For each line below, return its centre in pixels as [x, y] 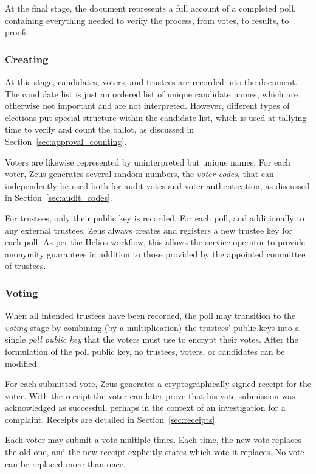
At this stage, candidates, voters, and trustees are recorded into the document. [151, 82]
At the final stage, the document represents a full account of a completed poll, [151, 8]
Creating [27, 59]
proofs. [18, 32]
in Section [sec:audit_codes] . [59, 197]
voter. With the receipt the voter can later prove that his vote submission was [150, 395]
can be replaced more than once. [65, 463]
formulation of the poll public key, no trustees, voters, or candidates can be [145, 351]
